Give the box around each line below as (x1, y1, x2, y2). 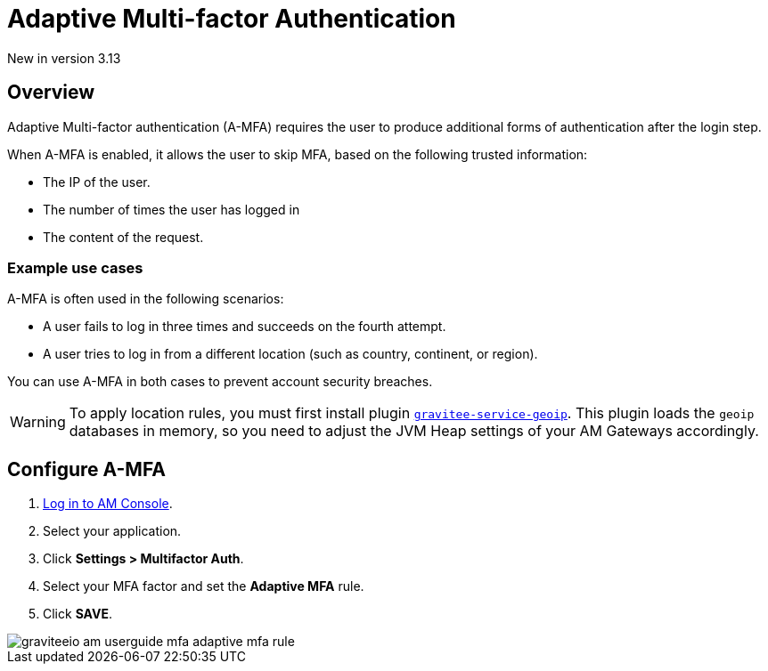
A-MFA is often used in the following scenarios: (7, 291, 284, 307)
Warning (10, 413, 66, 432)
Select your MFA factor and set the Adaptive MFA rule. (43, 578, 364, 594)
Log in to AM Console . (43, 496, 173, 512)
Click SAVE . (43, 606, 112, 622)
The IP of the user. (43, 174, 151, 190)
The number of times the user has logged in (43, 201, 300, 217)
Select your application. (43, 523, 182, 539)
